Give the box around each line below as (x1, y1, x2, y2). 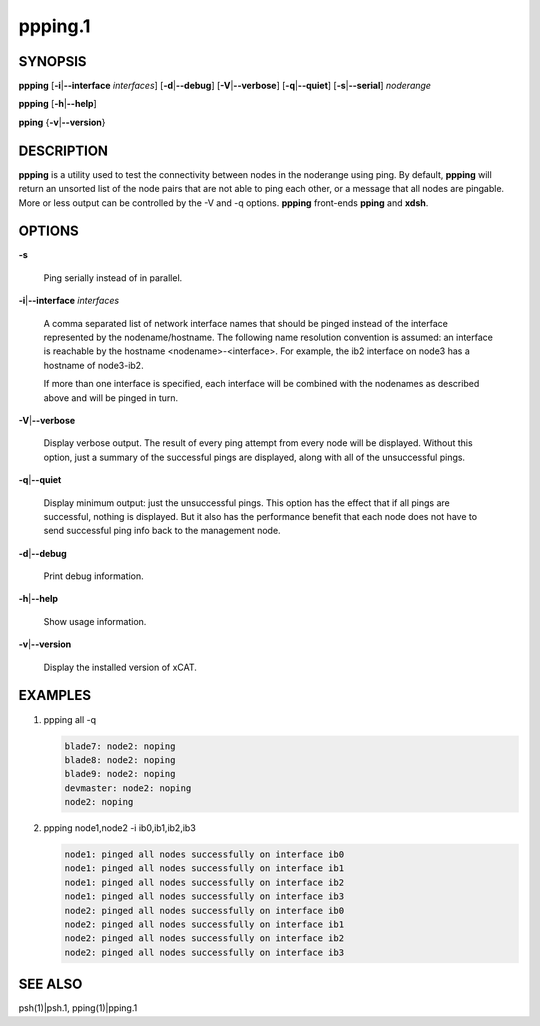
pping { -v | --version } (18, 116, 106, 128)
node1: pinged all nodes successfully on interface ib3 (64, 891, 345, 902)
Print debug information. (43, 570, 144, 582)
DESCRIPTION (18, 142, 109, 159)
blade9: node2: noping (64, 768, 176, 780)
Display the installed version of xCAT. (43, 661, 197, 673)
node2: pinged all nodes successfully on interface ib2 (64, 933, 345, 944)
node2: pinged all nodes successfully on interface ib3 (64, 946, 345, 958)
